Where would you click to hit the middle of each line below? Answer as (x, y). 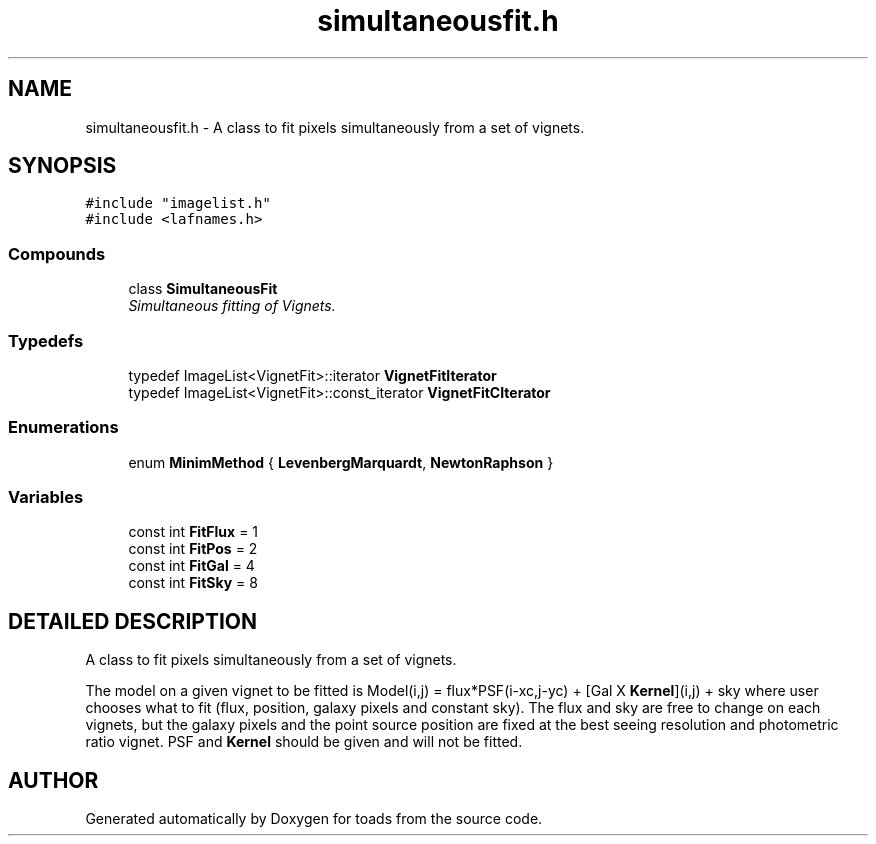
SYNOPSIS (62, 166)
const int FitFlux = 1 (193, 532)
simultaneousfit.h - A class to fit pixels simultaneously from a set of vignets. (335, 127)
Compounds (57, 253)
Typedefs (46, 340)
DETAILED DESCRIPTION (133, 621)
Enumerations (63, 427)
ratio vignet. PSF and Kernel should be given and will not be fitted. (304, 742)
